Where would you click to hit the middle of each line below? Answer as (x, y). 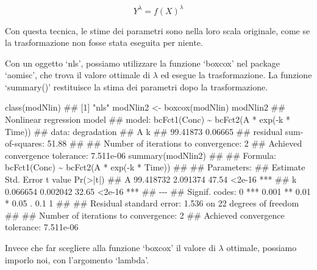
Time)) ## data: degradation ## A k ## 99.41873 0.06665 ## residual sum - (154, 131)
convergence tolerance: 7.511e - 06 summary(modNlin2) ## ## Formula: (141, 155)
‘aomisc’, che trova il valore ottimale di (78, 75)
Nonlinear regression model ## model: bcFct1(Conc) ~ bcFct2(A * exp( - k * (148, 119)
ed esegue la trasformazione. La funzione (236, 75)
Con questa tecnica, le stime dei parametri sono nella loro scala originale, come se (158, 30)
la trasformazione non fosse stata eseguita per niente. (104, 42)
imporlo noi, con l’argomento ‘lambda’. (77, 259)
